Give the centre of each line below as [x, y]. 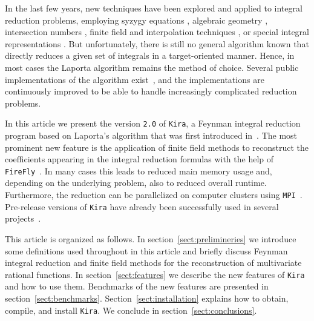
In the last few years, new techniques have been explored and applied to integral [154, 8]
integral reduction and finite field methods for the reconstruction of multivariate [153, 263]
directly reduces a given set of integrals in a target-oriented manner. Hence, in [150, 55]
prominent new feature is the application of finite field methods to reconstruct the [157, 147]
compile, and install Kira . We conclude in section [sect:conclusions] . [131, 310]
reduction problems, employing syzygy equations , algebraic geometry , [136, 20]
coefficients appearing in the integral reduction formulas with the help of [139, 159]
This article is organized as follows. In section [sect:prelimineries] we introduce [151, 238]
